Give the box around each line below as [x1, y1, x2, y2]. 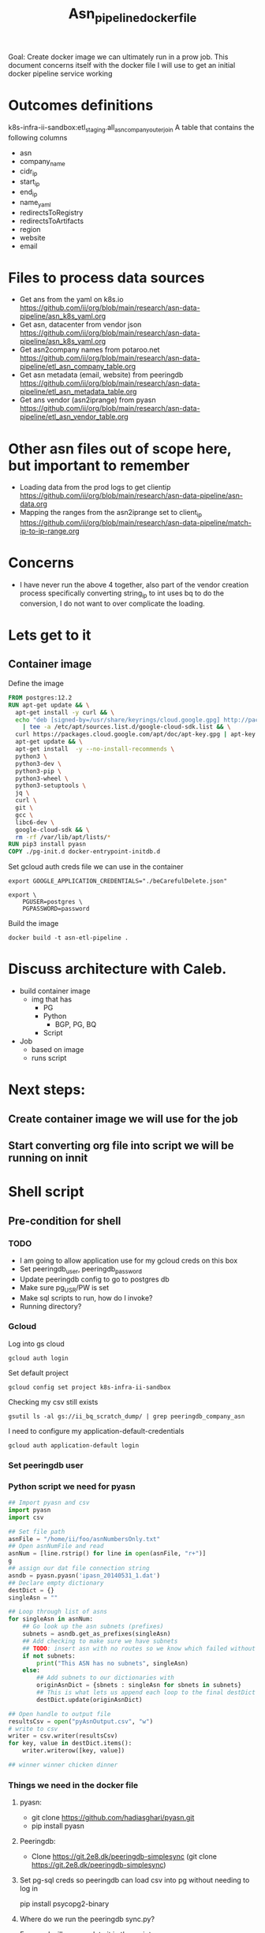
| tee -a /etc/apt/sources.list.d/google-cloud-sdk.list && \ [22, 723, 231, 731]
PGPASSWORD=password [22, 905, 90, 913]
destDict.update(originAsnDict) [36, 1696, 144, 1704]
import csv [8, 1513, 44, 1521]
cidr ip [19, 166, 38, 178]
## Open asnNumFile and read [8, 1543, 104, 1551]
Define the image [8, 678, 65, 688]
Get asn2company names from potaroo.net [19, 345, 160, 355]
